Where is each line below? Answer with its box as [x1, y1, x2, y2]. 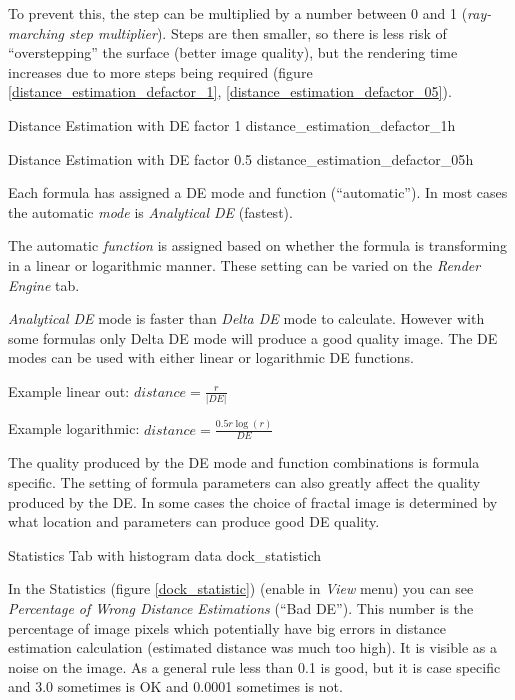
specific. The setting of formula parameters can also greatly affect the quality [8, 472, 481, 493]
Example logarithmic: [8, 418, 140, 439]
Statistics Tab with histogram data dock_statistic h [8, 544, 322, 565]
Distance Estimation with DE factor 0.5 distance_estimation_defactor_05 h [8, 148, 474, 169]
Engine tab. [8, 274, 80, 295]
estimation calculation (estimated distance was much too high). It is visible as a [8, 637, 497, 658]
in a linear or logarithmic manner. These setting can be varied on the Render [8, 254, 481, 275]
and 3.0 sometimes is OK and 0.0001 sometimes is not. [8, 676, 343, 697]
